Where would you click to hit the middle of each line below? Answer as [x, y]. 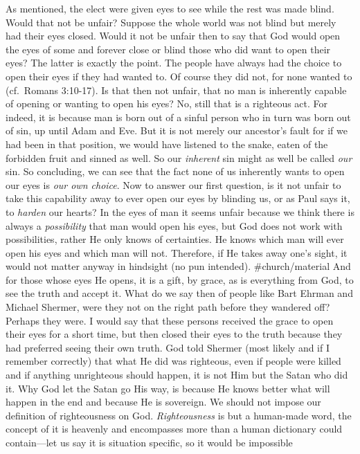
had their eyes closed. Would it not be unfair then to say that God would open [173, 36]
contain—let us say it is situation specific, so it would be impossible [149, 442]
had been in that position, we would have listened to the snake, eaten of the [167, 144]
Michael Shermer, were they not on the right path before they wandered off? [168, 307]
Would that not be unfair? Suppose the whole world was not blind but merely [171, 22]
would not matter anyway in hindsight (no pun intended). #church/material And [178, 266]
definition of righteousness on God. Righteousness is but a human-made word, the [179, 415]
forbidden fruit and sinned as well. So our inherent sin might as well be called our [179, 157]
